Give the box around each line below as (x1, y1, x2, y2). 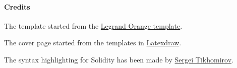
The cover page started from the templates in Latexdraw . (4, 37, 182, 48)
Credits (4, 1, 30, 12)
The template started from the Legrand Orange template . (4, 20, 183, 31)
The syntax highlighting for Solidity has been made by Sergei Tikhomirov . (4, 54, 233, 64)
